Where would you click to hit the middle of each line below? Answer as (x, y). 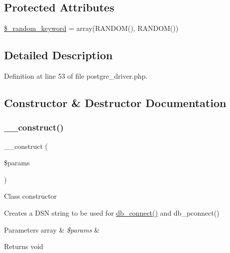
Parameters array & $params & (52, 229)
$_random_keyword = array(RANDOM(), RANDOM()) (91, 28)
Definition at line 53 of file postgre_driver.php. (76, 76)
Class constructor (31, 196)
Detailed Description (58, 55)
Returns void (24, 246)
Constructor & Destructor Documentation (115, 102)
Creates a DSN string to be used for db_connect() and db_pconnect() (112, 212)
